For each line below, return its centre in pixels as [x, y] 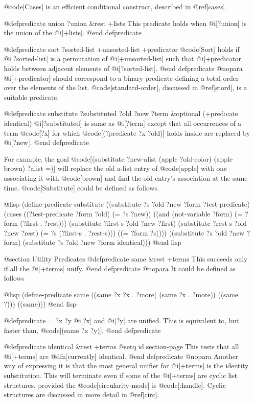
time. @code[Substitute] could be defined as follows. [81, 187]
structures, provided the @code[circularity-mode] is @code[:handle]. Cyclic [115, 385]
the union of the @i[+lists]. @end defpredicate [73, 33]
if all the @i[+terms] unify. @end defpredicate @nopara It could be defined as [120, 268]
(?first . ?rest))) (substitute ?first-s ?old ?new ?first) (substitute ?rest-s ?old [134, 223]
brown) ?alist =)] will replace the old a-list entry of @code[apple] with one [115, 168]
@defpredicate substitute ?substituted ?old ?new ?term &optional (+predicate [121, 113]
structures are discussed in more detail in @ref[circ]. [81, 394]
